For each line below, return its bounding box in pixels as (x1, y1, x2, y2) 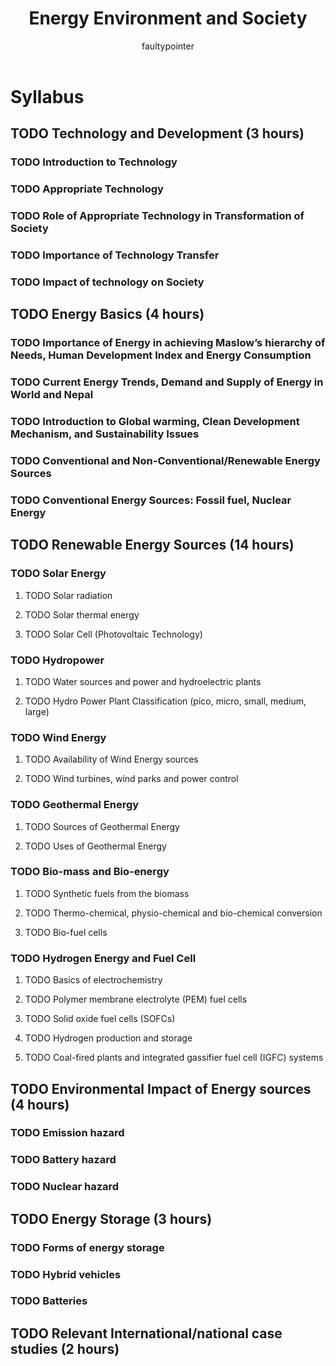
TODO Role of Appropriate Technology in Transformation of (10, 209, 305, 223)
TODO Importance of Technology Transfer (10, 248, 220, 262)
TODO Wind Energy (10, 730, 107, 744)
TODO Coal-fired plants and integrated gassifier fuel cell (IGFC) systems (24, 1052, 324, 1064)
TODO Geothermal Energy (10, 798, 140, 812)
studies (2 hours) (10, 1340, 120, 1357)
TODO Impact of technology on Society (10, 275, 205, 289)
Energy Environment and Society (28, 7, 308, 30)
